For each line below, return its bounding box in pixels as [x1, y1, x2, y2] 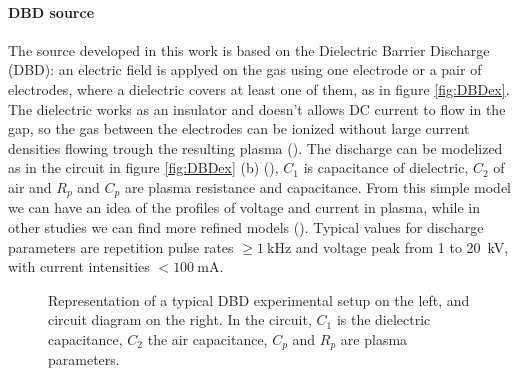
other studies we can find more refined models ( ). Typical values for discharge [8, 217, 484, 237]
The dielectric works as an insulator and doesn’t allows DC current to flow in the [8, 98, 506, 119]
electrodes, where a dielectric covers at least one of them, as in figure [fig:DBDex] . [8, 78, 510, 99]
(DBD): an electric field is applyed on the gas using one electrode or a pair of [8, 59, 482, 80]
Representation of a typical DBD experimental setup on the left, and [48, 289, 470, 310]
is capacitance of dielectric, [303, 157, 469, 178]
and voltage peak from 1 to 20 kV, [295, 236, 509, 257]
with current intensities [8, 256, 150, 277]
